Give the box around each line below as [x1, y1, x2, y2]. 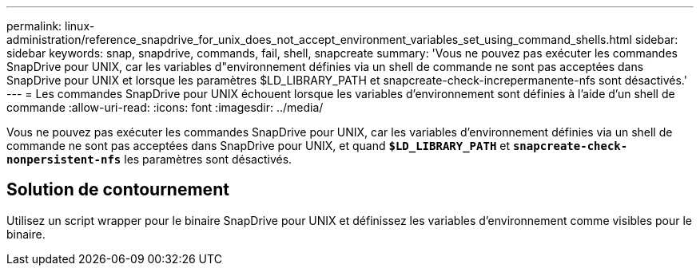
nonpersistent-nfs [6, 153, 121, 166]
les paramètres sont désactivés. [124, 152, 292, 166]
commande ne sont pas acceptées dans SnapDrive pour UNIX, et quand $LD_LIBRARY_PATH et [6, 139, 510, 152]
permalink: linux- [6, 19, 95, 33]
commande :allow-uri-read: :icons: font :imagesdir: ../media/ [6, 101, 324, 114]
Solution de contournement [6, 179, 229, 200]
